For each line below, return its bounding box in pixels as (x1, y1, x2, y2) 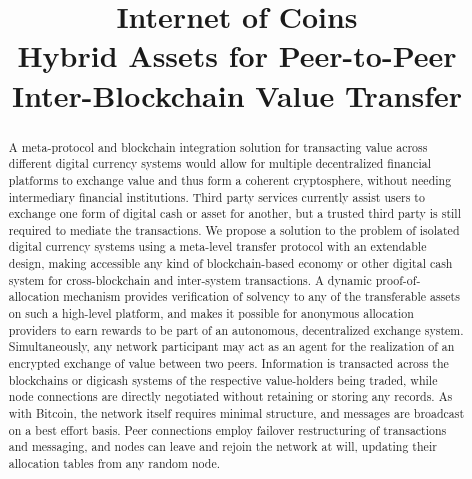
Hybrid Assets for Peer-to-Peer (17, 35, 457, 76)
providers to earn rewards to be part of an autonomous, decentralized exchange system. (8, 321, 464, 338)
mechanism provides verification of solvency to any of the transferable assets (63, 288, 460, 305)
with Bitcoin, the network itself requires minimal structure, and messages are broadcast (8, 405, 465, 422)
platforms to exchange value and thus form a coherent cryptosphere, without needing (8, 171, 452, 188)
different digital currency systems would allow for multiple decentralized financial (8, 155, 431, 172)
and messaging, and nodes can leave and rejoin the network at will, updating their (8, 438, 437, 455)
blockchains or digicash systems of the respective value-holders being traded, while (8, 371, 438, 388)
